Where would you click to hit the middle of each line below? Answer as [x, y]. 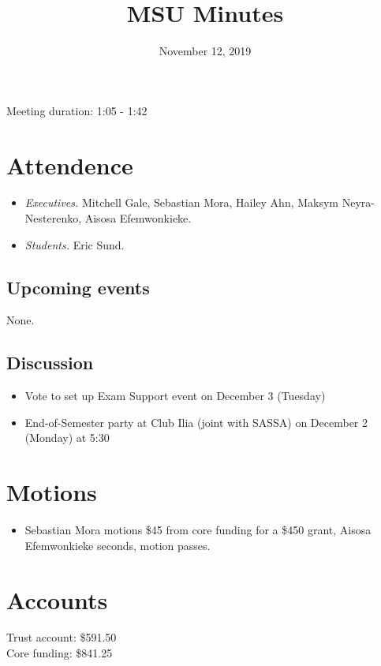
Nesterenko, [53, 218]
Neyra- [358, 202]
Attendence [70, 165]
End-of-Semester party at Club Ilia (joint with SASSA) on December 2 [196, 422]
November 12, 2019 [205, 51]
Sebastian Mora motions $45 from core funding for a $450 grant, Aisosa [198, 530]
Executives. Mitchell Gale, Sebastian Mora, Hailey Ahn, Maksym [182, 202]
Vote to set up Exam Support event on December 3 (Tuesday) [175, 396]
